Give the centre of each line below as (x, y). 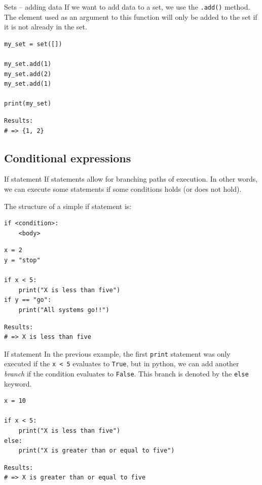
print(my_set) (28, 104)
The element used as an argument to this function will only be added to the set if (131, 16)
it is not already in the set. (46, 27)
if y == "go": (28, 300)
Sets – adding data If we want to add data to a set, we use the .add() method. (127, 7)
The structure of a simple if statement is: (68, 206)
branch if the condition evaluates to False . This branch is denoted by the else (126, 374)
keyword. (18, 383)
